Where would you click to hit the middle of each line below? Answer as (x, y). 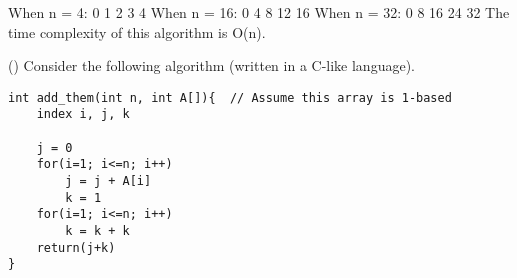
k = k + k (97, 231)
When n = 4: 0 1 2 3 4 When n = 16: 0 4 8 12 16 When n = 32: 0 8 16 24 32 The (259, 12)
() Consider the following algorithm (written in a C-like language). (211, 65)
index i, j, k (83, 114)
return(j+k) (76, 247)
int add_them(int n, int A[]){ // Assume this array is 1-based (230, 97)
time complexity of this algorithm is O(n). (137, 31)
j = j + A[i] (108, 181)
